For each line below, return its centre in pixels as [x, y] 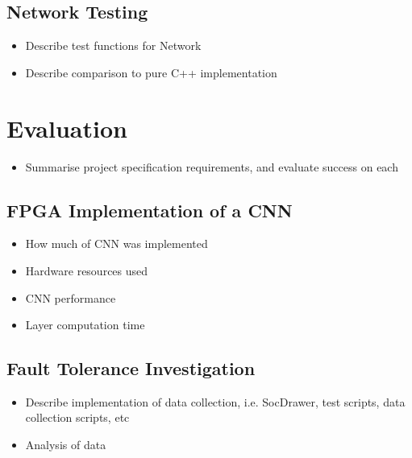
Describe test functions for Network [113, 45]
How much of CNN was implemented [117, 243]
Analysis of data [66, 445]
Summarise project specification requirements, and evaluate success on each [212, 166]
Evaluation [67, 128]
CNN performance [71, 297]
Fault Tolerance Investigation [131, 368]
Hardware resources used [87, 270]
